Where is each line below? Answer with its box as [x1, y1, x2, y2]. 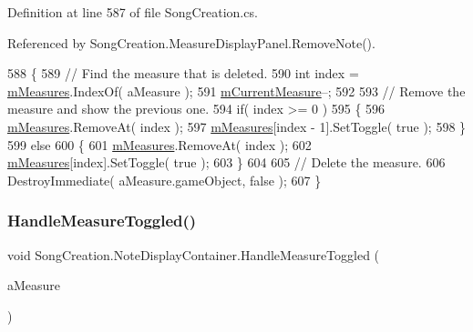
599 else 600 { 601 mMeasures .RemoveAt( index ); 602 [7, 135, 312, 154]
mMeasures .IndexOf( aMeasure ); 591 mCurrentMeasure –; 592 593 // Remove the [7, 81, 466, 100]
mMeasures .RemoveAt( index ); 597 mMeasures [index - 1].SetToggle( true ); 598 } [7, 116, 467, 136]
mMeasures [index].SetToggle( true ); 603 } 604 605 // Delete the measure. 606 [7, 153, 446, 172]
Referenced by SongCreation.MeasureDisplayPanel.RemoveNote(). [7, 33, 375, 52]
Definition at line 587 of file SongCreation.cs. [7, 3, 258, 21]
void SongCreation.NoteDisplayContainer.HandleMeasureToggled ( [7, 245, 380, 264]
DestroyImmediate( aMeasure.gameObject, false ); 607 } [7, 170, 322, 189]
